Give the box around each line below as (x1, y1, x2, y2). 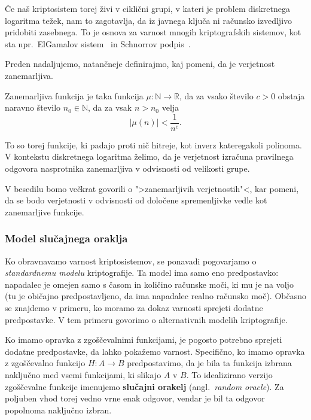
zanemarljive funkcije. (5, 205, 84, 218)
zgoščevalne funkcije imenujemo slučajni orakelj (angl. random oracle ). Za (5, 380, 284, 392)
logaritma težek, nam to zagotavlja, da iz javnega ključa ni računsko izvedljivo (5, 14, 292, 26)
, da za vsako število (179, 89, 254, 102)
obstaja (278, 89, 305, 102)
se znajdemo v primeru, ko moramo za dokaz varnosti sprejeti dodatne (5, 301, 263, 314)
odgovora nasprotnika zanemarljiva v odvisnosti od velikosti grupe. (5, 162, 250, 174)
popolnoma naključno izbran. (5, 403, 112, 416)
